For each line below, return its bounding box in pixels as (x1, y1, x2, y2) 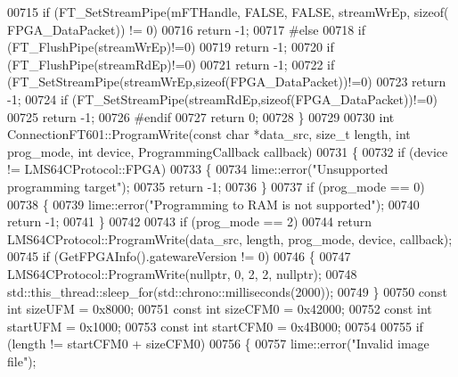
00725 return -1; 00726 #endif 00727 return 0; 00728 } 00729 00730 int (7, 107, 395, 126)
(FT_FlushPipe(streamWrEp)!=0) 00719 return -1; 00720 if (7, 37, 334, 56)
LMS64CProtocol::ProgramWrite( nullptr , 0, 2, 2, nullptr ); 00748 (7, 264, 357, 283)
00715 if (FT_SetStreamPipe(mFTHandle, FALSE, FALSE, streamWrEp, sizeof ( (7, 3, 449, 20)
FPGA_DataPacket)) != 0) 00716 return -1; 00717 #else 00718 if (7, 20, 366, 38)
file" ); (7, 351, 37, 370)
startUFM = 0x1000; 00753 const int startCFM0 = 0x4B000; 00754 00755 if (7, 316, 423, 335)
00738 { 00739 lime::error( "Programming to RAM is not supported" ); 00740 (7, 194, 420, 213)
